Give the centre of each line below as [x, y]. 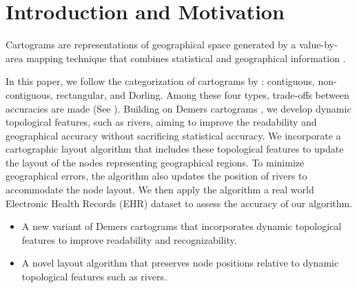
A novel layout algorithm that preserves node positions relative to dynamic [180, 263]
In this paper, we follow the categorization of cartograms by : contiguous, [160, 81]
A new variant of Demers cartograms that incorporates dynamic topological [182, 226]
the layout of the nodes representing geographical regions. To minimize [155, 162]
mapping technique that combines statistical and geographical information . [186, 58]
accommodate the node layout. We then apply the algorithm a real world [160, 190]
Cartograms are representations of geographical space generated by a [151, 45]
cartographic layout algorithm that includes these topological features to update [175, 149]
